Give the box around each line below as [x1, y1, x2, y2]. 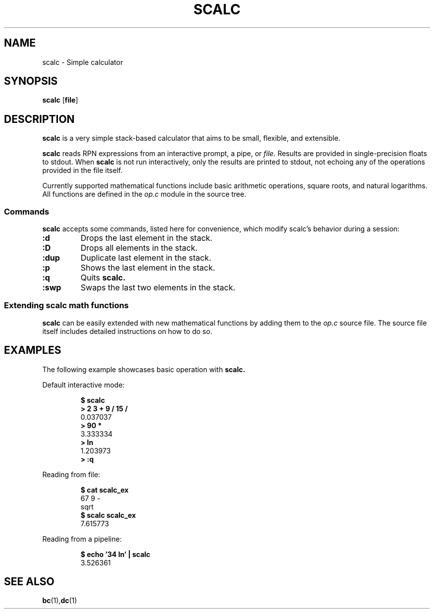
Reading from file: [42, 470, 101, 479]
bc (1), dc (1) [42, 596, 77, 605]
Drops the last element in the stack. [80, 233, 213, 243]
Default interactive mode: [42, 380, 125, 389]
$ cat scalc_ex [80, 485, 129, 494]
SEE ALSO [4, 575, 54, 588]
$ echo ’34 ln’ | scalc [80, 550, 151, 558]
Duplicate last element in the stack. [80, 253, 212, 263]
